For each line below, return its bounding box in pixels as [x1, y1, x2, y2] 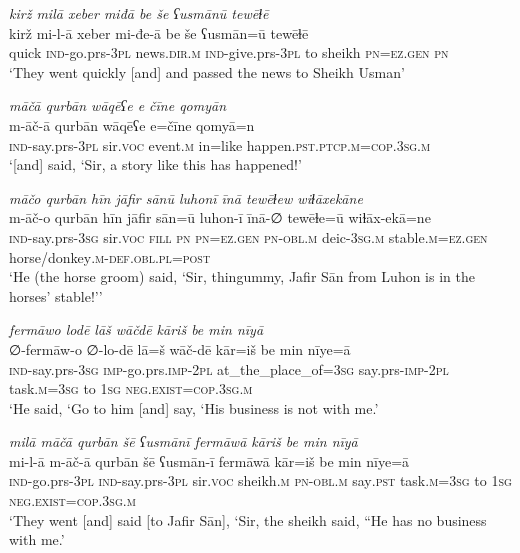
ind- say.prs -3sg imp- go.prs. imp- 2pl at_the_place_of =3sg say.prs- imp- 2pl [9, 358, 449, 379]
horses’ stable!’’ [9, 285, 103, 306]
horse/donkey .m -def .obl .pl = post [9, 246, 211, 267]
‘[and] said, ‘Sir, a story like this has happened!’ [9, 154, 302, 175]
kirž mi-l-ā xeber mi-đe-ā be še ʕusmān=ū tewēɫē [9, 22, 309, 43]
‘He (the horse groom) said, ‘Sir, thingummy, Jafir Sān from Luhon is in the [9, 266, 475, 287]
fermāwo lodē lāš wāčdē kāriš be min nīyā [9, 319, 264, 340]
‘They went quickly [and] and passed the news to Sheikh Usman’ [9, 61, 405, 82]
